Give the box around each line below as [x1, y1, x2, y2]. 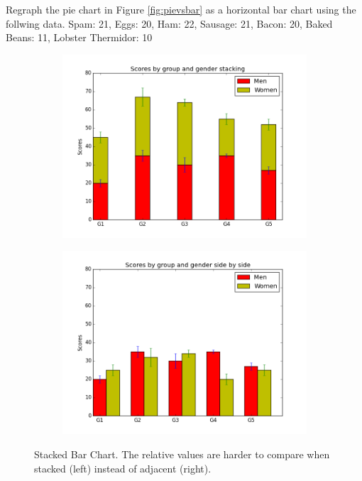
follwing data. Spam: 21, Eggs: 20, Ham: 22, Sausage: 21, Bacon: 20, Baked [6, 16, 333, 31]
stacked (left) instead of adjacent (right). [34, 460, 212, 475]
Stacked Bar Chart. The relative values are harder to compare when [34, 446, 330, 461]
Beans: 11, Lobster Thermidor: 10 [6, 30, 153, 45]
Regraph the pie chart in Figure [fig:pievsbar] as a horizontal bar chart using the [6, 2, 356, 16]
